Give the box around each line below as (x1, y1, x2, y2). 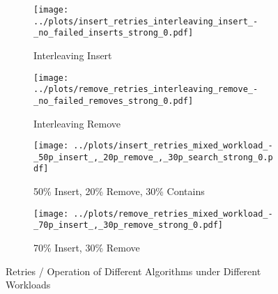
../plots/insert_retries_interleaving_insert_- (33, 16, 258, 26)
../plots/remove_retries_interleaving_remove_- (33, 84, 258, 95)
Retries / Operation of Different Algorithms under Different (6, 263, 261, 278)
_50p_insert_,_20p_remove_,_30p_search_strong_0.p (33, 152, 273, 162)
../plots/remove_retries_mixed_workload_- (73, 208, 273, 219)
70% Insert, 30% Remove (33, 240, 140, 254)
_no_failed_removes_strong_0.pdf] (33, 95, 194, 106)
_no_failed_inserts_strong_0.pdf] (33, 28, 194, 38)
